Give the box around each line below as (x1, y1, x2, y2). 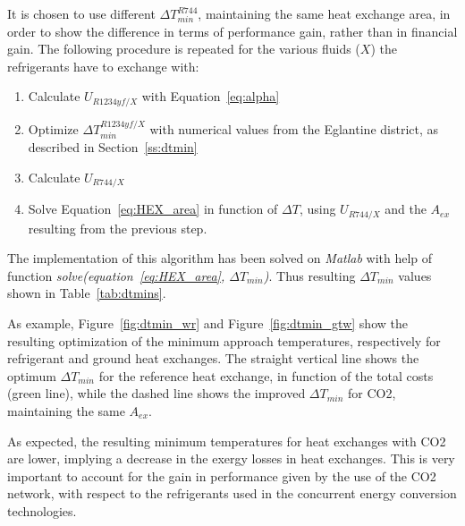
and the (385, 199, 427, 218)
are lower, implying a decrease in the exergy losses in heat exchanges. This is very (7, 449, 455, 468)
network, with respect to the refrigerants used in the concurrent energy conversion (7, 484, 457, 503)
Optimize (28, 119, 79, 138)
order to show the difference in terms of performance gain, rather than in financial (7, 21, 458, 40)
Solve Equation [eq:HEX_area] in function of (28, 199, 278, 218)
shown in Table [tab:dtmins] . (7, 284, 166, 302)
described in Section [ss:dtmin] (28, 138, 198, 157)
